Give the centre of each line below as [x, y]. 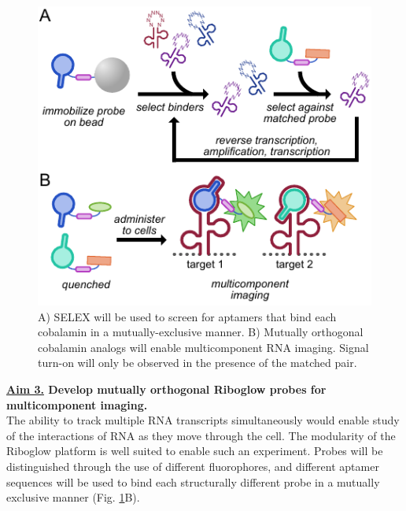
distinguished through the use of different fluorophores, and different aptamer [193, 466]
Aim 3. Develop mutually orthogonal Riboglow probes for [166, 389]
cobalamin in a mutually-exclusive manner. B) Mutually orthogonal [201, 332]
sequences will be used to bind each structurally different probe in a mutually [193, 481]
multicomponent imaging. [77, 404]
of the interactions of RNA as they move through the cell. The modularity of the [201, 435]
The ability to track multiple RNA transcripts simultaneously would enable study [203, 420]
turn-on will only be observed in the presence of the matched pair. [197, 363]
